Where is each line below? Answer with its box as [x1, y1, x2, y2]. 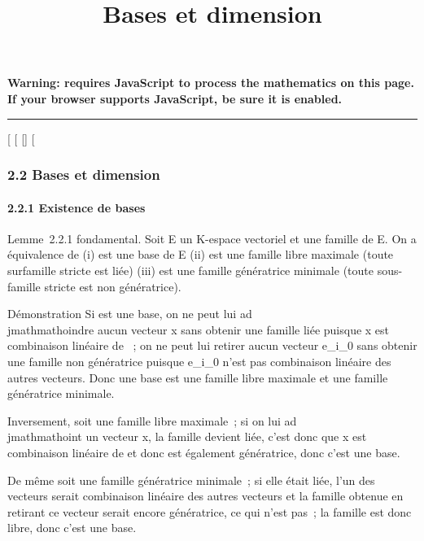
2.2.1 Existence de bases [7, 199, 146, 216]
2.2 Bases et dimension [7, 164, 160, 185]
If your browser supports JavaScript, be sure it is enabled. [7, 89, 343, 107]
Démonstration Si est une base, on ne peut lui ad [7, 305, 252, 322]
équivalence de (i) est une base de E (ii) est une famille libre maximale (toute [7, 246, 394, 263]
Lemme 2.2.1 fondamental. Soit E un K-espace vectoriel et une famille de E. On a [7, 229, 417, 247]
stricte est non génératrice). [44, 277, 181, 294]
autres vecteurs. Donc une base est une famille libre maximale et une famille [7, 369, 388, 386]
